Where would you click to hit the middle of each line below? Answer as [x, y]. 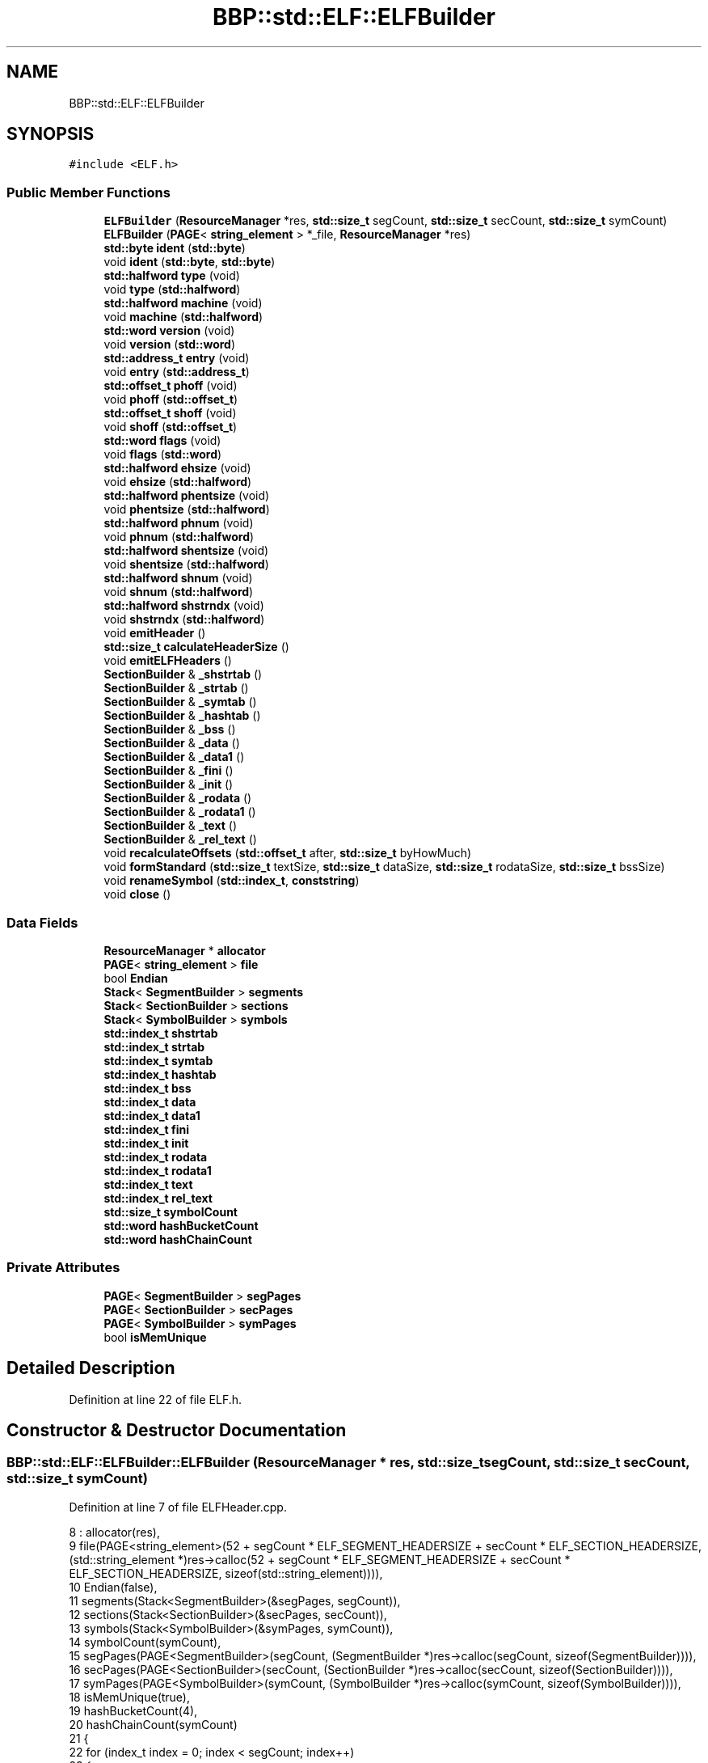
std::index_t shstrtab [161, 1033]
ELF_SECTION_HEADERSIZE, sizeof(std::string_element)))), [226, 1573]
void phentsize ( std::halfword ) [187, 509]
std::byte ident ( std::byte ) [175, 248]
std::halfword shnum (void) [178, 578]
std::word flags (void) [162, 441]
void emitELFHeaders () [168, 661]
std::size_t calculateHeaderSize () [196, 647]
